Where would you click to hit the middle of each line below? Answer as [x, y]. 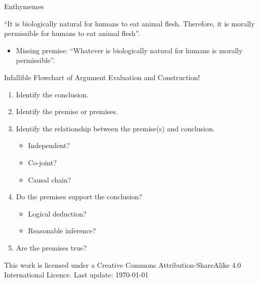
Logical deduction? [57, 213]
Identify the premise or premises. [67, 111]
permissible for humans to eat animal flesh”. [72, 33]
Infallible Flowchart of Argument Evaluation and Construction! [102, 77]
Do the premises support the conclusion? [79, 197]
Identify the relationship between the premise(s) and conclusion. [115, 128]
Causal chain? [50, 179]
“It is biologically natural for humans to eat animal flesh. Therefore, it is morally [129, 23]
